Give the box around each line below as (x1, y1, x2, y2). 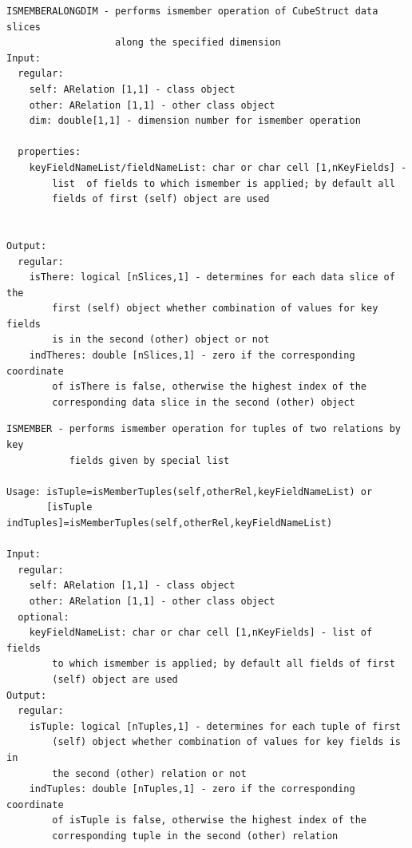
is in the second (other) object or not (52, 334, 270, 346)
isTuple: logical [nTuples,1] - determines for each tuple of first (29, 720, 401, 732)
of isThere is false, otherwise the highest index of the (52, 381, 367, 393)
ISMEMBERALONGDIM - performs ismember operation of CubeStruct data (6, 6, 378, 17)
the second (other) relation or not (52, 767, 247, 779)
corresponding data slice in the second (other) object (52, 396, 355, 408)
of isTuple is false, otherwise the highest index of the (52, 814, 367, 826)
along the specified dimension (115, 37, 281, 49)
